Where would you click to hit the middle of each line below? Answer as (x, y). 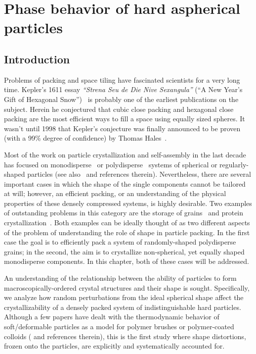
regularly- (234, 164)
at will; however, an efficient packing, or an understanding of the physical (115, 193)
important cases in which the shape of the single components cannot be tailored (125, 183)
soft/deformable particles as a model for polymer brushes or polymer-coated (119, 327)
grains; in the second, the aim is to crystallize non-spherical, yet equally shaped (124, 251)
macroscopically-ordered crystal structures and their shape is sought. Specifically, (127, 287)
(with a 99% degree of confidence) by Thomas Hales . (85, 138)
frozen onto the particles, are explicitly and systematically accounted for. (114, 346)
